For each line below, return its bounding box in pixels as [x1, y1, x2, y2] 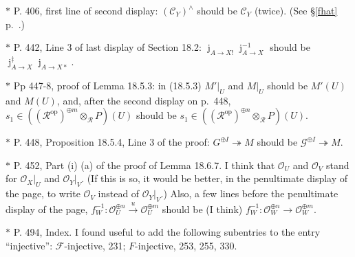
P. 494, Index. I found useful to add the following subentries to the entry [13, 225, 321, 239]
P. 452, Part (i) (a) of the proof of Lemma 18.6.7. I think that [13, 157, 275, 172]
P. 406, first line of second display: [13, 3, 158, 17]
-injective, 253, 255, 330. [135, 238, 237, 252]
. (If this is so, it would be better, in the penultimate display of [81, 171, 348, 186]
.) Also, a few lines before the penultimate [160, 186, 338, 201]
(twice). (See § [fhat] [254, 3, 338, 17]
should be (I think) [162, 201, 243, 216]
